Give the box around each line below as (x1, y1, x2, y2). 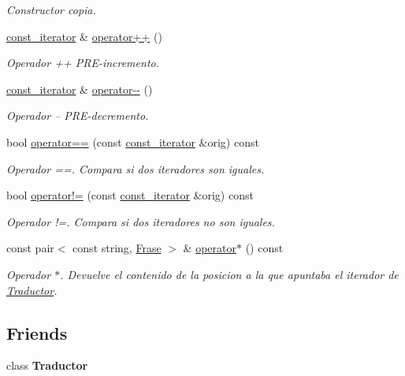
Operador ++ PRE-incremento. (6, 54, 159, 71)
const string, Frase (72, 240, 162, 256)
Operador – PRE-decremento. (6, 107, 149, 124)
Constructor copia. (6, 2, 96, 17)
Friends (6, 320, 68, 344)
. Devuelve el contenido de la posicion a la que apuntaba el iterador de (60, 266, 399, 282)
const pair (6, 240, 54, 256)
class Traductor (6, 357, 88, 374)
